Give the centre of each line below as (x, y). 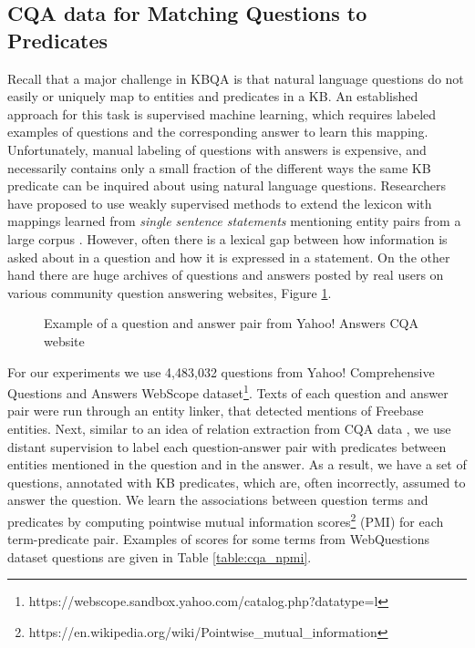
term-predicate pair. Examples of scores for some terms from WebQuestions (218, 539)
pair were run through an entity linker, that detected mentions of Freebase (216, 411)
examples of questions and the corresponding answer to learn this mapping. (218, 132)
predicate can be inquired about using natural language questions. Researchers (227, 185)
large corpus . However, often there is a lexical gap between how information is (227, 238)
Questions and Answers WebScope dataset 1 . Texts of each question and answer (228, 391)
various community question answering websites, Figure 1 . (170, 292)
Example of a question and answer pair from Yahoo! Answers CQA (231, 323)
